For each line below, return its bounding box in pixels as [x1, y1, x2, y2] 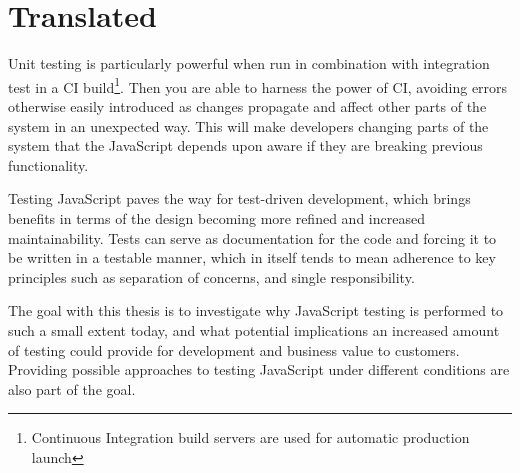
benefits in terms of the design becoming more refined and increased [8, 207, 425, 228]
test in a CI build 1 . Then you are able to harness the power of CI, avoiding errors [8, 73, 508, 97]
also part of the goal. [8, 378, 136, 399]
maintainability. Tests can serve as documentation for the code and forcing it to [8, 227, 497, 248]
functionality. [8, 154, 89, 175]
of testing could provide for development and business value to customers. [8, 339, 460, 360]
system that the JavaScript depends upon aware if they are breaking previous [8, 135, 483, 156]
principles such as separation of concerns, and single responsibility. [8, 266, 415, 287]
